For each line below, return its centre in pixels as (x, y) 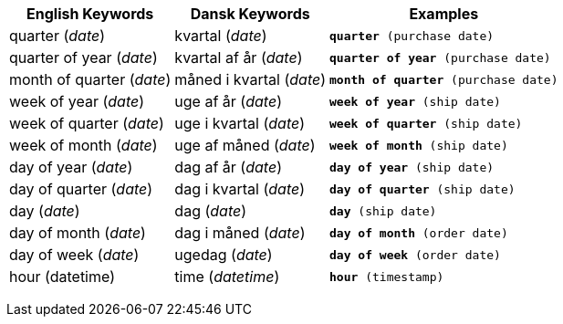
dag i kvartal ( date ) (240, 189)
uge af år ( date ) (228, 101)
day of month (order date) (419, 233)
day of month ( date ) (78, 233)
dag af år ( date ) (228, 167)
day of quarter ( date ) (81, 189)
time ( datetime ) (227, 277)
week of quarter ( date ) (87, 123)
